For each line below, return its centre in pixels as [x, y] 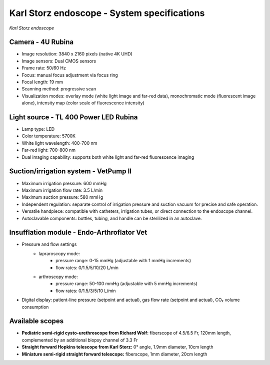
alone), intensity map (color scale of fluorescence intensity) [83, 103]
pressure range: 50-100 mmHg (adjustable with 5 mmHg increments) [126, 284]
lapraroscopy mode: [59, 253]
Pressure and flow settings [49, 244]
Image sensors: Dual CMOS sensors [59, 61]
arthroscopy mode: [58, 277]
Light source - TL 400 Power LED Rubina [73, 117]
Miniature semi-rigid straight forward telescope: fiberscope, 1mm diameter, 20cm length [114, 354]
